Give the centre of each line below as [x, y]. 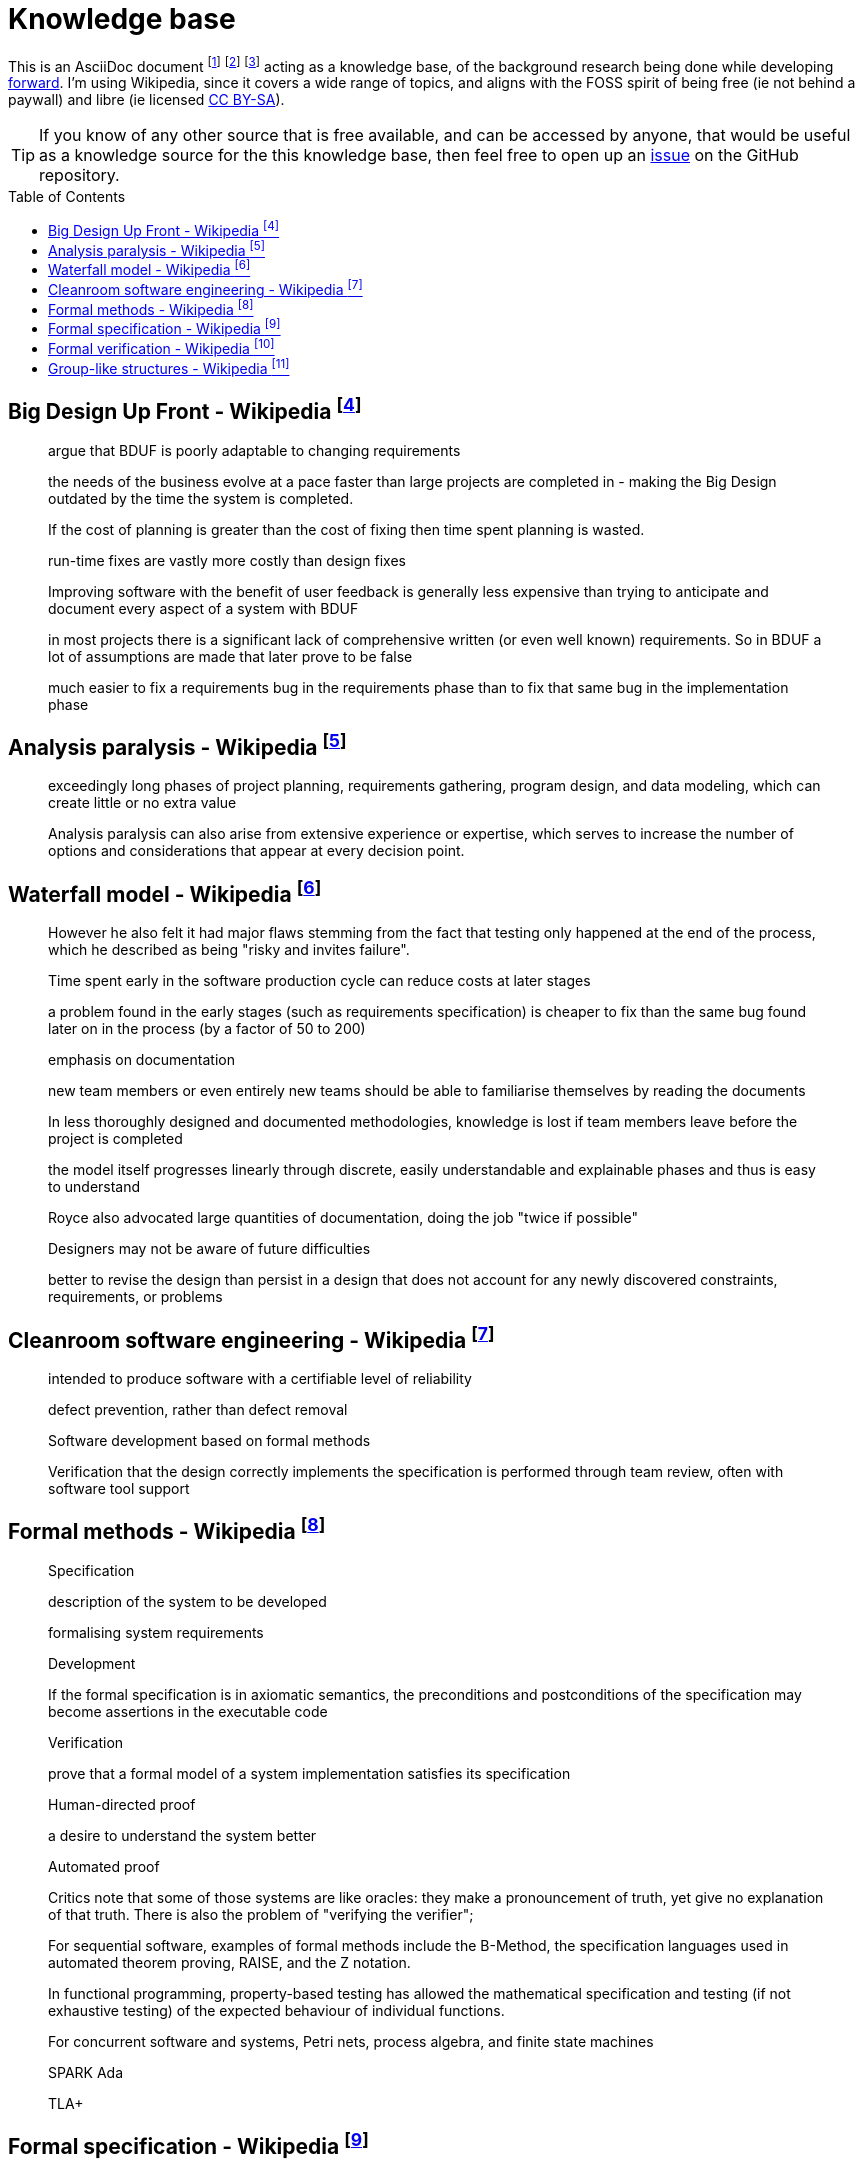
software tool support [119, 1489]
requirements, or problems [135, 1297]
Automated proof [104, 1866]
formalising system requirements [156, 1632]
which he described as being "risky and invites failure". [229, 950]
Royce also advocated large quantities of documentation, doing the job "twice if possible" [343, 1218]
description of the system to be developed [187, 1601]
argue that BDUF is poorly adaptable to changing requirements [254, 450]
